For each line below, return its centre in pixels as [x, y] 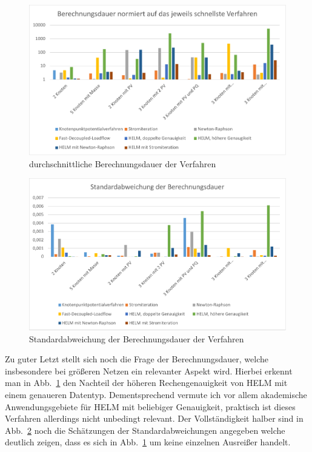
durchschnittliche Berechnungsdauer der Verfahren [123, 163]
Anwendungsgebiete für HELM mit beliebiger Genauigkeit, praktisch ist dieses [150, 406]
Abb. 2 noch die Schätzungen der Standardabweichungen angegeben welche [145, 430]
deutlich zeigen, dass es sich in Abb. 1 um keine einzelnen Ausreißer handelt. [148, 442]
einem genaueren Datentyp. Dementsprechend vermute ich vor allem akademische [156, 394]
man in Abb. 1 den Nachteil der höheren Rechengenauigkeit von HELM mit [146, 383]
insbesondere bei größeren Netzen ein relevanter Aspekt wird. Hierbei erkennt [149, 371]
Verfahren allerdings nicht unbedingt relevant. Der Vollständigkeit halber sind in [154, 418]
